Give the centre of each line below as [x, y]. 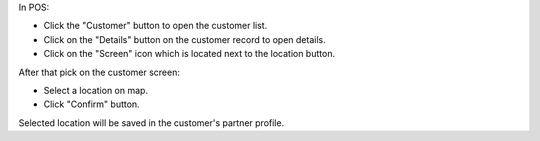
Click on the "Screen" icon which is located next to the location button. [189, 54]
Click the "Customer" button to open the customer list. [155, 26]
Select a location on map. [96, 90]
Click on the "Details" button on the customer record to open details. [184, 39]
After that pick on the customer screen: [99, 72]
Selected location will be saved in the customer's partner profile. [151, 122]
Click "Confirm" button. [91, 104]
